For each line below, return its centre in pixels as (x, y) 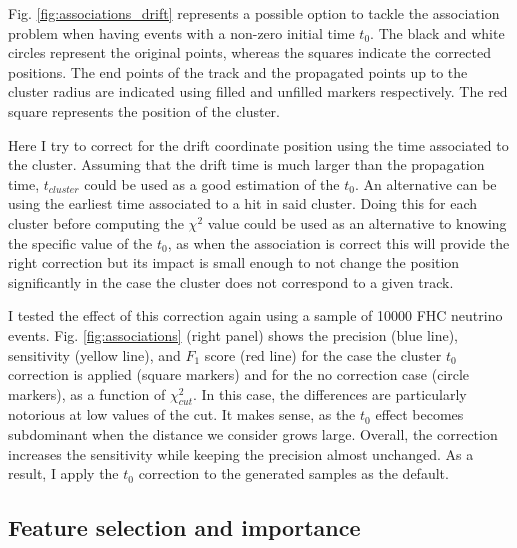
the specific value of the (80, 242)
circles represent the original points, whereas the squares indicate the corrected (249, 52)
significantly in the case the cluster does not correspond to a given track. (231, 281)
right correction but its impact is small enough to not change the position (234, 262)
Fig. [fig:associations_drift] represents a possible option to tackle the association (254, 13)
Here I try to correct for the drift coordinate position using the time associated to (258, 144)
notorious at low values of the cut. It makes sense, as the (182, 414)
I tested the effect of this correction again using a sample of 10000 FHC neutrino (255, 315)
